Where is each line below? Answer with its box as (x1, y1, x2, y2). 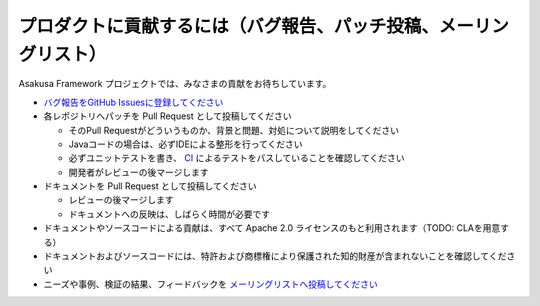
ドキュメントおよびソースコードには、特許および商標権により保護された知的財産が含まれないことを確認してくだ (43, 250, 507, 262)
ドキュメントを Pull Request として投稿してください (43, 180, 257, 192)
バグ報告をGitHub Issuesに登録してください (43, 96, 224, 108)
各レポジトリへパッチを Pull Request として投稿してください (43, 110, 292, 122)
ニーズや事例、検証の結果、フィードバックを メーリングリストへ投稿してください (43, 278, 379, 290)
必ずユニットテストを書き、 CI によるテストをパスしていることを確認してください (68, 152, 405, 164)
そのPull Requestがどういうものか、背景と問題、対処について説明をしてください (68, 124, 400, 136)
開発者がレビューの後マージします (68, 166, 209, 178)
